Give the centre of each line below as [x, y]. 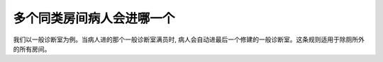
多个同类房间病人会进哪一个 [94, 18]
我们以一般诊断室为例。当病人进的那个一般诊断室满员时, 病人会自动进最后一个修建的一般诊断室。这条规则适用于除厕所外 [189, 39]
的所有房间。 [32, 49]
